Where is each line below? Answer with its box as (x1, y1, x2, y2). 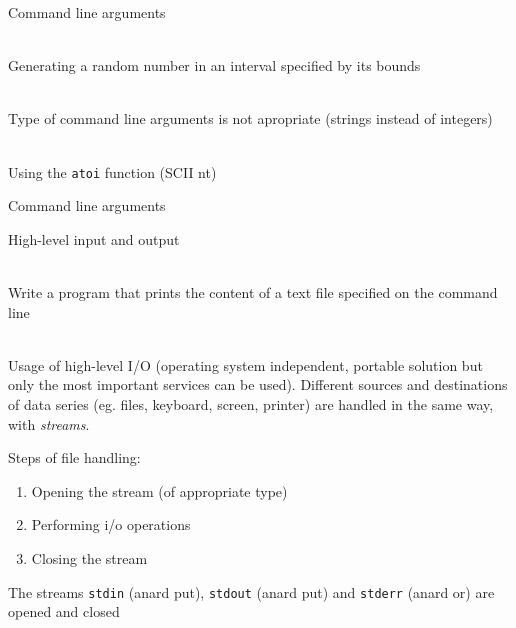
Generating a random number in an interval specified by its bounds (8, 55, 421, 76)
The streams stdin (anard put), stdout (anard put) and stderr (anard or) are (8, 581, 495, 602)
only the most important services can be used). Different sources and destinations (8, 374, 508, 395)
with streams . (8, 413, 90, 434)
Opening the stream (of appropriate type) (31, 480, 288, 501)
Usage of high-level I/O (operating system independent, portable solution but (8, 354, 483, 375)
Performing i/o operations (31, 514, 191, 535)
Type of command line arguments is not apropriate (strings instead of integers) (8, 108, 493, 129)
